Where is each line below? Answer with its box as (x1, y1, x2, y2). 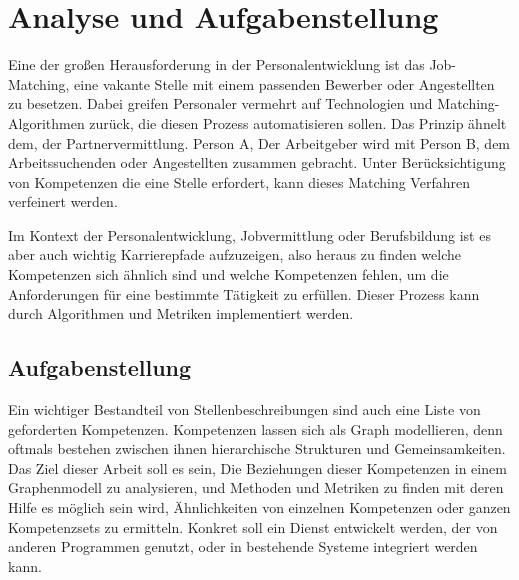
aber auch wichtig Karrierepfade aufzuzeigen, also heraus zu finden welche (8, 244, 462, 265)
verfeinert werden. (8, 191, 118, 212)
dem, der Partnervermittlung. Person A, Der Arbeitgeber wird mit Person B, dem (8, 132, 511, 153)
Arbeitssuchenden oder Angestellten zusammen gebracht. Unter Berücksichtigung (8, 152, 506, 173)
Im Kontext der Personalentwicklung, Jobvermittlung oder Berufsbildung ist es (8, 224, 491, 245)
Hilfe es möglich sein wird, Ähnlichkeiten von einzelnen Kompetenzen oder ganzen (8, 497, 511, 518)
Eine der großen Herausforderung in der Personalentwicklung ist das (8, 54, 425, 75)
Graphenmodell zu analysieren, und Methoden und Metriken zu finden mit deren (8, 477, 504, 498)
